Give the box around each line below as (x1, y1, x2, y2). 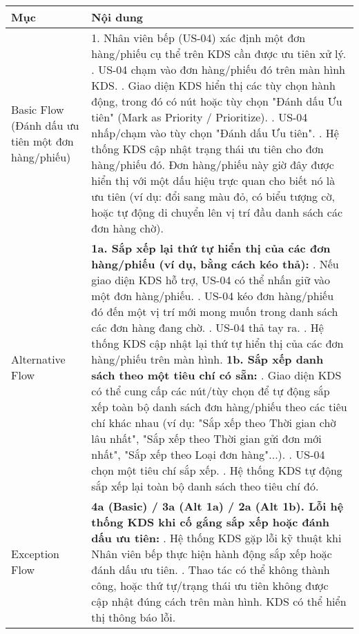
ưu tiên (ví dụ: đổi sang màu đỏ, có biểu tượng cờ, (91, 188, 335, 204)
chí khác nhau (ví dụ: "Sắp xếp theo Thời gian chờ (91, 415, 336, 430)
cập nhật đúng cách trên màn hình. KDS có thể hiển (91, 593, 347, 609)
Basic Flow (11, 101, 64, 117)
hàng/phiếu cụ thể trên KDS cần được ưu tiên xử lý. (91, 46, 347, 61)
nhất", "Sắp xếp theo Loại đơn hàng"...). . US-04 (91, 446, 325, 462)
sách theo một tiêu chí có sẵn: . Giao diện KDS (91, 367, 342, 383)
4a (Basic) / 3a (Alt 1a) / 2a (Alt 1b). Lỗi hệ (91, 498, 344, 514)
